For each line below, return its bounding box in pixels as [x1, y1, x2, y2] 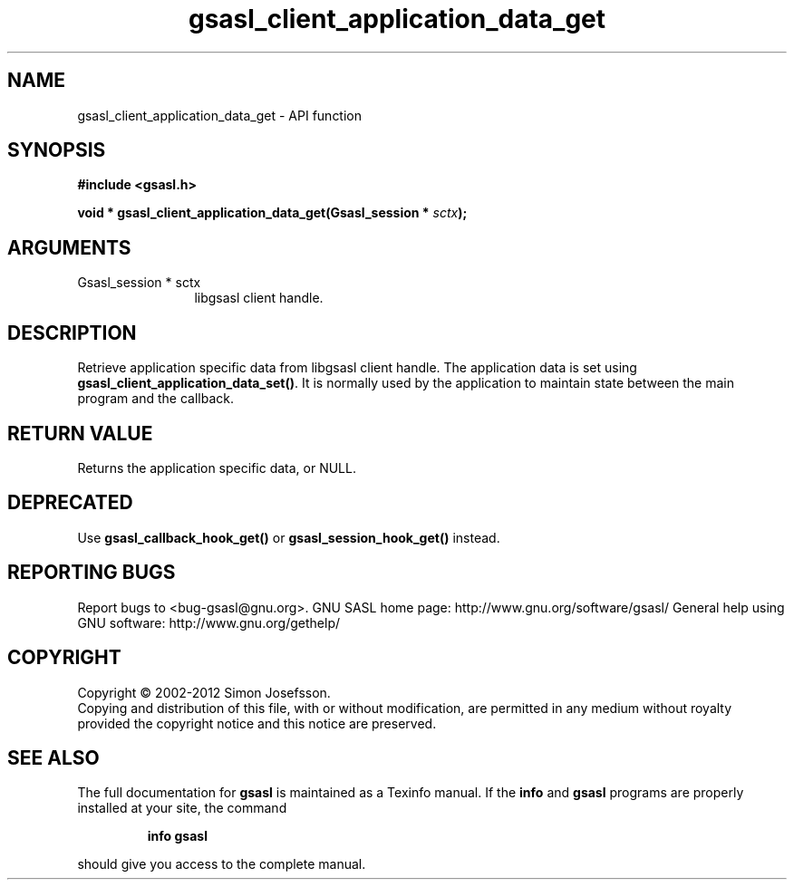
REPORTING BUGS [7, 561, 176, 584]
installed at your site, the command [77, 800, 287, 816]
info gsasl [147, 828, 208, 844]
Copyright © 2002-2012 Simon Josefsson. [77, 684, 331, 700]
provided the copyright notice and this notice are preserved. [77, 715, 437, 731]
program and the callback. [77, 390, 234, 407]
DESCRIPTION [7, 321, 137, 344]
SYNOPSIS [7, 139, 106, 162]
